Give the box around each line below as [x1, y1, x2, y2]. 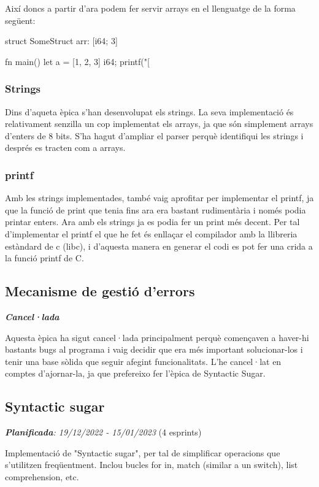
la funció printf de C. [5, 251, 84, 264]
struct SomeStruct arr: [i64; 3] [5, 34, 118, 47]
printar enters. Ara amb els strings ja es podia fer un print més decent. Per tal [5, 215, 300, 228]
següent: [5, 13, 36, 26]
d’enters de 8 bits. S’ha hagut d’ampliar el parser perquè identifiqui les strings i [5, 129, 304, 142]
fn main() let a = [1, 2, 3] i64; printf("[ [5, 55, 150, 67]
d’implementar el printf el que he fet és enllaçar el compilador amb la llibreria [5, 227, 298, 240]
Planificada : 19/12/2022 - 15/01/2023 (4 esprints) [5, 426, 202, 439]
